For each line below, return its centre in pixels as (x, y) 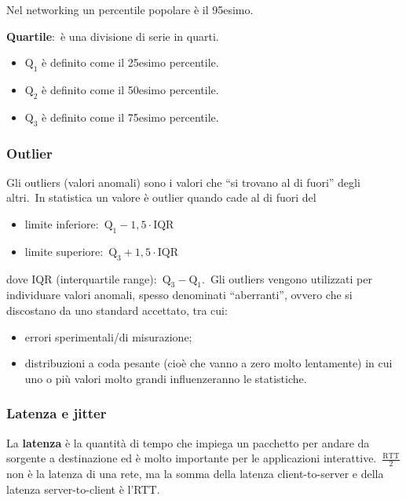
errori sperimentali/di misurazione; (108, 336)
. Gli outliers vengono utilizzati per (287, 278)
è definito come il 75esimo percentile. (130, 117)
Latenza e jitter (57, 413)
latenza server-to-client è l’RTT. (83, 489)
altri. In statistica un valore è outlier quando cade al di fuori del (161, 197)
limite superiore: (64, 251)
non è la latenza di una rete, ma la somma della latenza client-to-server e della (195, 473)
